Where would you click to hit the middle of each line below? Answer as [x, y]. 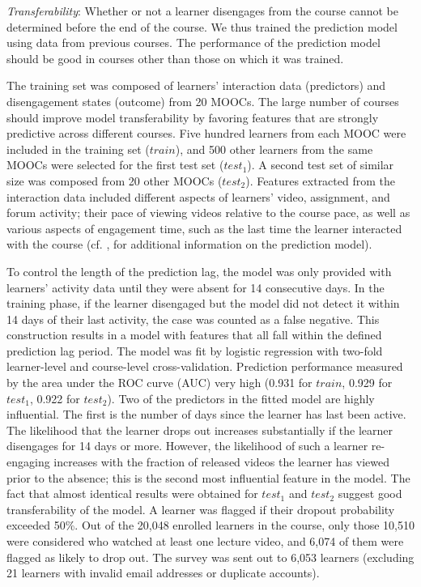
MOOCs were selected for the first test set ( [115, 165]
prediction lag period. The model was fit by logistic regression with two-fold [195, 350]
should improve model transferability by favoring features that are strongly [193, 117]
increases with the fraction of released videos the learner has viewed [222, 462]
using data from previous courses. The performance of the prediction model [193, 43]
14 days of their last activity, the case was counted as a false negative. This [193, 319]
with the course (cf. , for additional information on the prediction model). [189, 244]
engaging [28, 462]
